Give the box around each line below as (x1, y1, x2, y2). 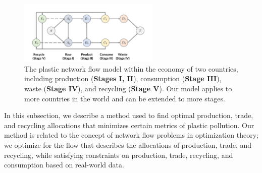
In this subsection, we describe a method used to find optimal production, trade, (4, 110, 253, 121)
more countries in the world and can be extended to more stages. (24, 93, 225, 103)
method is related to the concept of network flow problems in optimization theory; (4, 130, 258, 140)
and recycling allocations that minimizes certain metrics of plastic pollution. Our (4, 120, 254, 130)
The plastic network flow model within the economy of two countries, (24, 63, 238, 74)
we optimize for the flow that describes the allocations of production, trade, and (4, 140, 252, 150)
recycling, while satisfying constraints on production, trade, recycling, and (4, 149, 233, 160)
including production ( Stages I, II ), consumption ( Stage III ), (24, 73, 222, 84)
